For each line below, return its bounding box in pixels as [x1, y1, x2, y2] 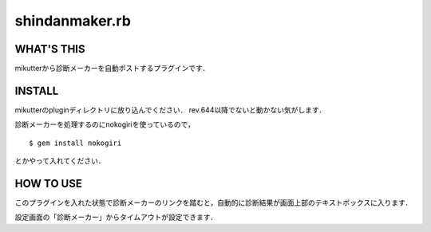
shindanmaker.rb [14, 12, 132, 29]
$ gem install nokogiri [29, 138, 122, 147]
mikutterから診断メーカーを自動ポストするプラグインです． [14, 64, 210, 73]
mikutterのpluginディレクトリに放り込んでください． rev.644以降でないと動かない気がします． [14, 104, 326, 115]
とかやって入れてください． [14, 156, 105, 166]
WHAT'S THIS [14, 42, 85, 56]
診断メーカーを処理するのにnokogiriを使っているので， [14, 120, 195, 129]
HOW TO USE [14, 176, 83, 191]
